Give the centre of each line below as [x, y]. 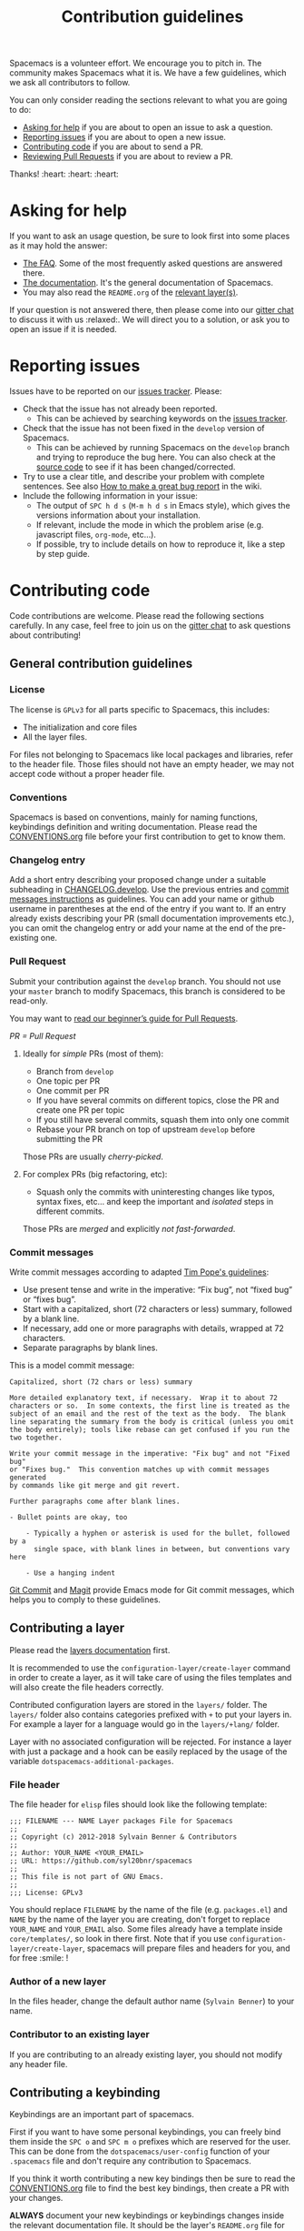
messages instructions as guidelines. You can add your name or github [142, 899]
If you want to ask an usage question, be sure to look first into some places [150, 236]
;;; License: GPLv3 [46, 1893]
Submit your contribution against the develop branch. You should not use [145, 981]
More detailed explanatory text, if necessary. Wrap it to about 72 [144, 1398]
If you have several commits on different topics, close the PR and [157, 1100]
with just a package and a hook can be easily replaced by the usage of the [148, 1751]
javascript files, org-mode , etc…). [96, 535]
